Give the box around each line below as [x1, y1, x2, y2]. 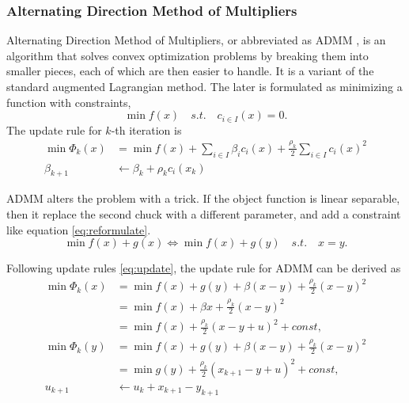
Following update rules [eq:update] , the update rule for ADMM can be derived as [6, 260, 401, 276]
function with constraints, [6, 93, 131, 110]
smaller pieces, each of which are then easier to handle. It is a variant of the [6, 63, 374, 79]
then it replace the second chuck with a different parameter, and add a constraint [6, 205, 401, 222]
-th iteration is [111, 121, 182, 138]
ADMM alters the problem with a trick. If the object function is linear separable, [6, 190, 400, 207]
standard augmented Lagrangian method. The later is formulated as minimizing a [6, 78, 403, 94]
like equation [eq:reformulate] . [6, 221, 151, 238]
